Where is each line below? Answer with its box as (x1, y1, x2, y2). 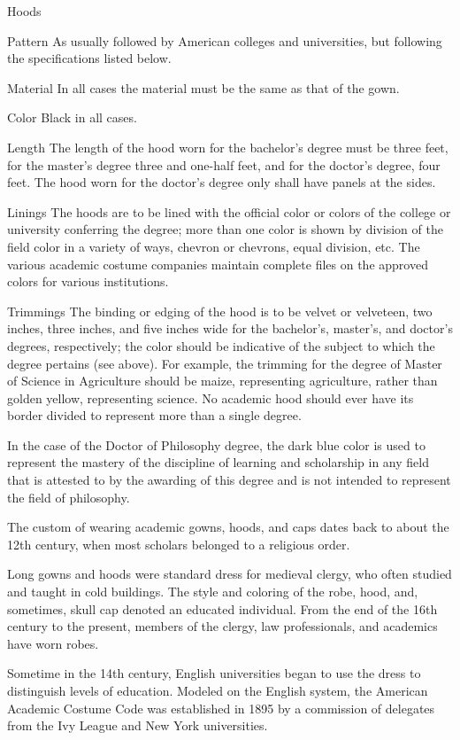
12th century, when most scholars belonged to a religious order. (7, 534, 350, 553)
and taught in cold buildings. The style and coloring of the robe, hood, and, (7, 582, 418, 601)
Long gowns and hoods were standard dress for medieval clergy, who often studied (7, 565, 452, 583)
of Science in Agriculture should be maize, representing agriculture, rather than (7, 371, 438, 390)
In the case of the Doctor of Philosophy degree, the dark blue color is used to (7, 435, 425, 454)
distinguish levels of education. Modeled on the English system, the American (7, 682, 428, 699)
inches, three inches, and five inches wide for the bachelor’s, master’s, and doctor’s (7, 319, 453, 338)
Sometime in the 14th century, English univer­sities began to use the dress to (7, 664, 421, 682)
